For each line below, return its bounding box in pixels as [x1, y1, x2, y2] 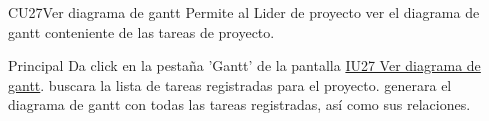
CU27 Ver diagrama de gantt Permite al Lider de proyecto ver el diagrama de [8, 2, 480, 22]
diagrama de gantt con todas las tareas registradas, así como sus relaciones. [8, 94, 471, 115]
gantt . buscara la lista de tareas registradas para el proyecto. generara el [8, 74, 452, 95]
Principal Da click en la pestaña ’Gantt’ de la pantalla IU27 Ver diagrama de [8, 55, 481, 76]
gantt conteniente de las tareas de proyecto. [8, 21, 275, 42]
